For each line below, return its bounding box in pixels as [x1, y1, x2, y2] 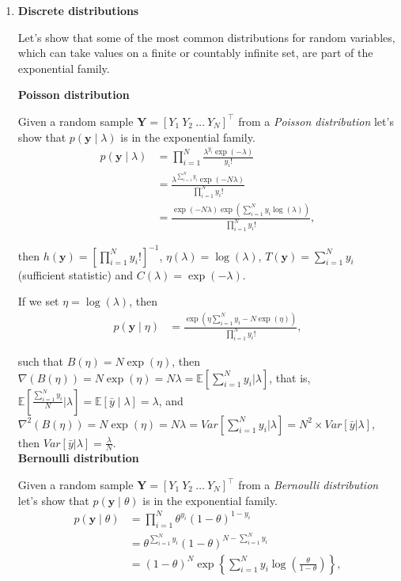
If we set [17, 293, 59, 309]
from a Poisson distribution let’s [238, 112, 394, 129]
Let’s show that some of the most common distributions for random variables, [17, 28, 395, 45]
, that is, [269, 369, 311, 385]
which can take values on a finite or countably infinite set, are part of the [17, 44, 373, 61]
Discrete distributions [17, 2, 139, 18]
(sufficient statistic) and [17, 266, 134, 283]
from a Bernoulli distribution [238, 477, 379, 492]
